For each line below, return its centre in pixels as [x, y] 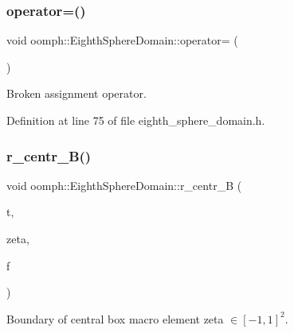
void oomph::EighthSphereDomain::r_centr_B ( [124, 185]
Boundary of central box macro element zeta [115, 318]
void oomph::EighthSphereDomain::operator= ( [122, 40]
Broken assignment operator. [76, 93]
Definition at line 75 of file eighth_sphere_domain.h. [136, 120]
